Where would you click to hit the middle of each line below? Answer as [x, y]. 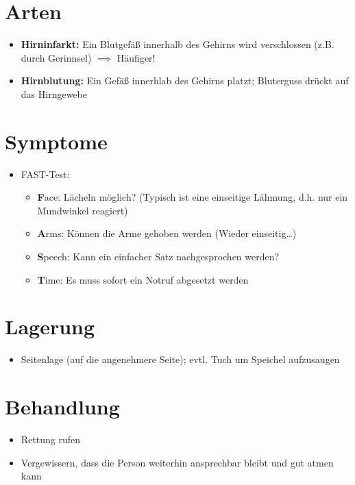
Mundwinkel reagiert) [83, 210]
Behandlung [62, 407]
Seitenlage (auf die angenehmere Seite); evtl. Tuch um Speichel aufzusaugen [180, 359]
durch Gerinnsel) [56, 57]
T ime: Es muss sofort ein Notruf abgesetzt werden [143, 279]
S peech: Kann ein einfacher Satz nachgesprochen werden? [158, 256]
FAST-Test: [45, 174]
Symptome [56, 141]
